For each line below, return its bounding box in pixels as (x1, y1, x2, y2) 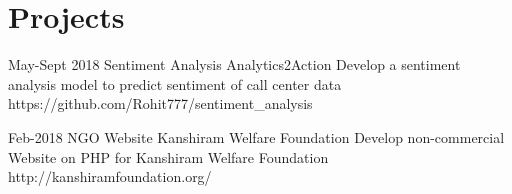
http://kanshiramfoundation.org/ (8, 166, 212, 187)
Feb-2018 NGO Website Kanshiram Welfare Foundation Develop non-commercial (8, 126, 505, 147)
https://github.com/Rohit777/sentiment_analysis (8, 93, 313, 114)
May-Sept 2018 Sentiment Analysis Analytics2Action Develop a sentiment (8, 54, 461, 75)
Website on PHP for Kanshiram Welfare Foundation (8, 146, 329, 167)
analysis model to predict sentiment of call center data (8, 73, 342, 94)
